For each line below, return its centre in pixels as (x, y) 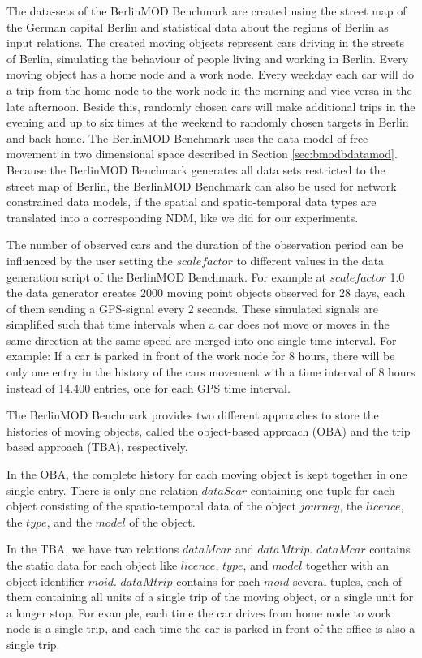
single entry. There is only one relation (102, 490)
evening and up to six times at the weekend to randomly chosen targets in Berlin (208, 122)
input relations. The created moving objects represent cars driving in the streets (205, 43)
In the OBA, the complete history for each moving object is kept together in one (207, 474)
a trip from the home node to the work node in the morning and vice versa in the (209, 90)
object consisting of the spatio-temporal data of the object (151, 506)
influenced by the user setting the (90, 260)
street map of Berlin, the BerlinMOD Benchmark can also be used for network (202, 185)
